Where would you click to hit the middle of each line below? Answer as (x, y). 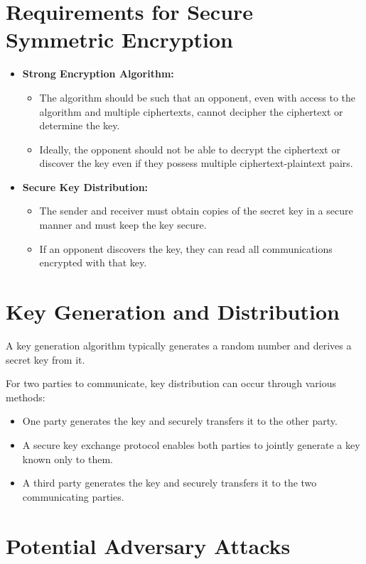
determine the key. (80, 125)
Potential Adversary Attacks (148, 545)
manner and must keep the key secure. (123, 225)
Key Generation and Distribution (173, 311)
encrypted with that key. (93, 262)
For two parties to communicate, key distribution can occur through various (171, 383)
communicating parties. (73, 496)
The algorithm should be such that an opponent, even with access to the (198, 97)
